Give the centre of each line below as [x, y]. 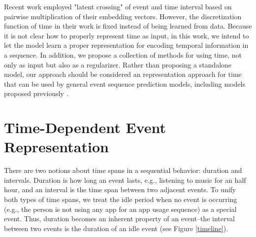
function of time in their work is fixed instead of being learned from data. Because [128, 26]
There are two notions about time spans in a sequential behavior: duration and [123, 170]
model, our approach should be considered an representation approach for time [123, 74]
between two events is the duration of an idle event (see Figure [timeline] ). [116, 228]
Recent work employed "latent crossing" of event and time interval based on [118, 6]
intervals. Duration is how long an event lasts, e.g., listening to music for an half [125, 180]
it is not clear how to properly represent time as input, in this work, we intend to [127, 35]
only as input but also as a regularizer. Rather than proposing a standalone [118, 64]
